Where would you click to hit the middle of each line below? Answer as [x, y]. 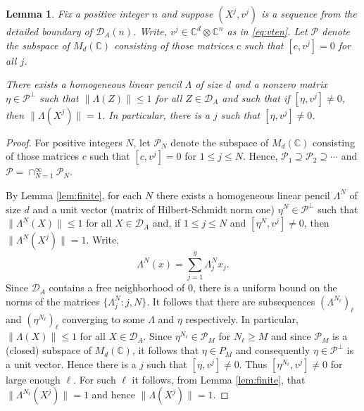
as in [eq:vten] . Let [267, 31]
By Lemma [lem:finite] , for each [74, 195]
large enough [33, 379]
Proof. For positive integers [64, 142]
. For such [95, 379]
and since [291, 336]
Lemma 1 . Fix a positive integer [77, 13]
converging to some [103, 318]
